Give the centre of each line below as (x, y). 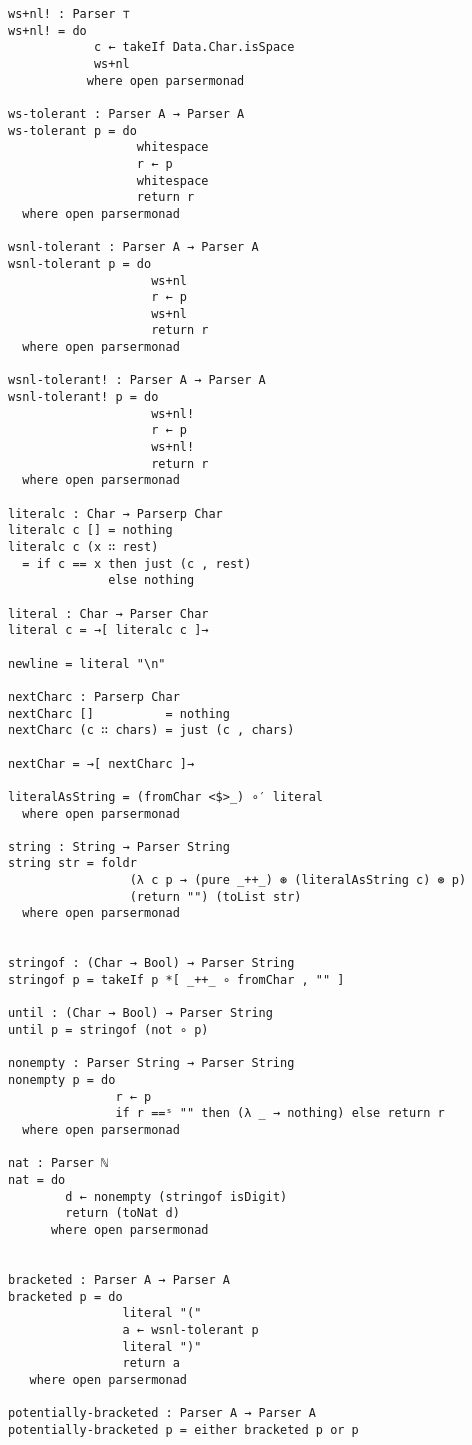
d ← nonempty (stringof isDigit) (176, 1196)
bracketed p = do (65, 1296)
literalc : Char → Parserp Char (115, 513)
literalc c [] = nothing (90, 530)
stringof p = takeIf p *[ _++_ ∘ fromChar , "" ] (176, 980)
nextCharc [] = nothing (119, 713)
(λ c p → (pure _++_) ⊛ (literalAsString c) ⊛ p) (298, 880)
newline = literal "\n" (87, 663)
